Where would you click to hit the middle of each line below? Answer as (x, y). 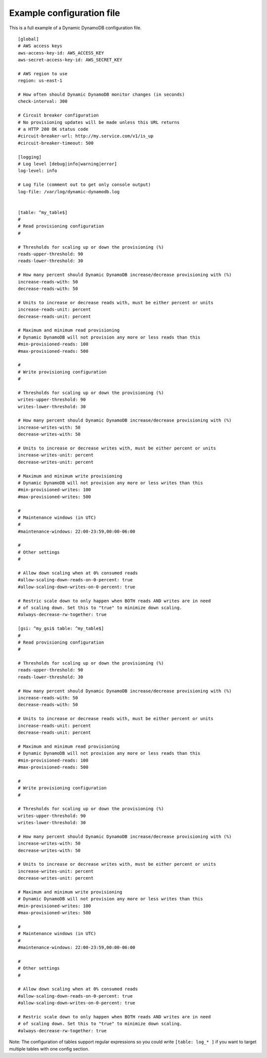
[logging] (30, 157)
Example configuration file (65, 13)
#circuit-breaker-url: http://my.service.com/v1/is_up (86, 136)
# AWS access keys (40, 46)
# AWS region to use (43, 74)
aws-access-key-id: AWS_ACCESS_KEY (61, 53)
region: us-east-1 (40, 81)
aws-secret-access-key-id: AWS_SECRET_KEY (70, 60)
